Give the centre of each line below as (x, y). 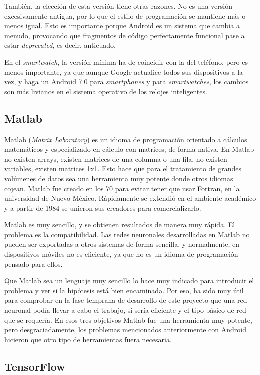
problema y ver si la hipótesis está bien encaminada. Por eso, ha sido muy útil (124, 290)
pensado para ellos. (33, 264)
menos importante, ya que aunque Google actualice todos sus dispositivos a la (124, 72)
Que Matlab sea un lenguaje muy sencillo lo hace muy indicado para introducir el (129, 281)
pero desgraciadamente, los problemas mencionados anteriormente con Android (125, 330)
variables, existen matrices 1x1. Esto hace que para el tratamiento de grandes (123, 169)
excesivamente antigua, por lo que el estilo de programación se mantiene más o (125, 16)
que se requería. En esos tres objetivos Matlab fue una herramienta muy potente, (128, 320)
